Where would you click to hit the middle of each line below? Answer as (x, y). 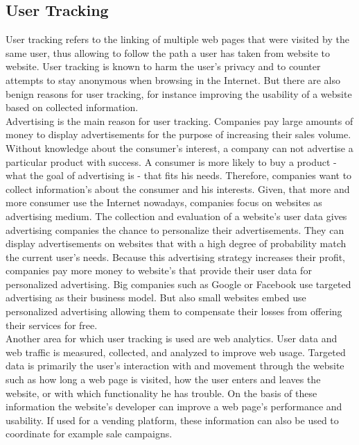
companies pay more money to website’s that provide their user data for (159, 270)
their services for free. (52, 325)
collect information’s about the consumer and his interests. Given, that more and (178, 188)
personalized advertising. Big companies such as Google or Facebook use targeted (178, 284)
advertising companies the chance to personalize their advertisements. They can (175, 229)
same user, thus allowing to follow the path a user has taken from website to (168, 52)
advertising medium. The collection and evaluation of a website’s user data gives (176, 216)
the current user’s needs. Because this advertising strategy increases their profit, (175, 257)
